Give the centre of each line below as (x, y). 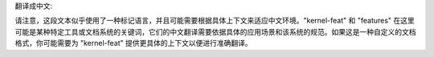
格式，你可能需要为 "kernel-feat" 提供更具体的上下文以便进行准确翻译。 (133, 43)
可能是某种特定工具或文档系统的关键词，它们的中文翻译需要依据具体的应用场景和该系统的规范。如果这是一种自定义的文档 (215, 31)
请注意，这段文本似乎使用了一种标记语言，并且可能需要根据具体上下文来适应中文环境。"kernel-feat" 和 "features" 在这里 (215, 21)
